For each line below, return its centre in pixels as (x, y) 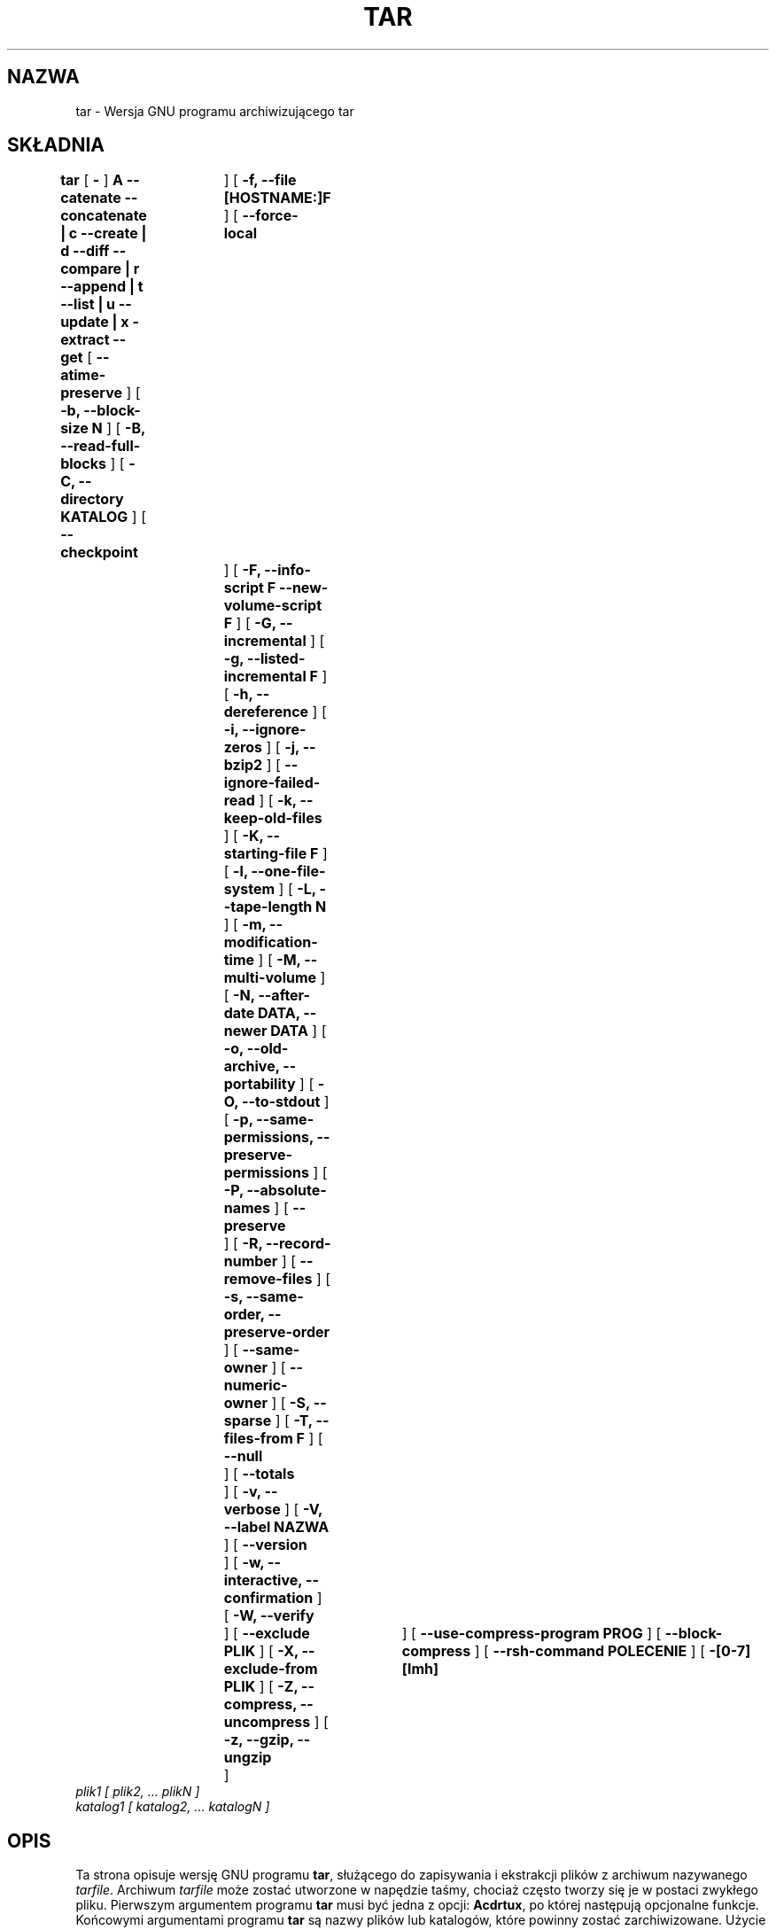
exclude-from (271, 1669)
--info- (287, 570)
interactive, (263, 1580)
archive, (252, 1066)
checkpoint (99, 553)
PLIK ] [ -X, (261, 1651)
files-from (258, 1439)
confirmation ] (273, 1598)
